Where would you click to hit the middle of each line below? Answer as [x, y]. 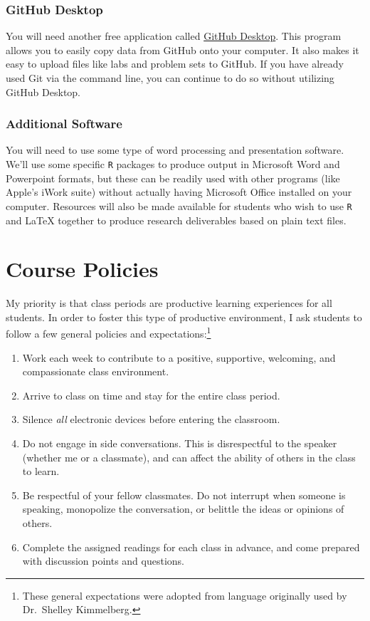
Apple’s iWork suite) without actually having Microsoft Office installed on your [179, 192]
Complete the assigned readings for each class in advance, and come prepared [191, 547]
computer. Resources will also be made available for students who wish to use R [179, 205]
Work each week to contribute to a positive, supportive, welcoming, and [179, 357]
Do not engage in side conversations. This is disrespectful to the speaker [180, 443]
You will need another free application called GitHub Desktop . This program [174, 36]
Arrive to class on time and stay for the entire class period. [151, 395]
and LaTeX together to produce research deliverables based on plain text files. [176, 220]
